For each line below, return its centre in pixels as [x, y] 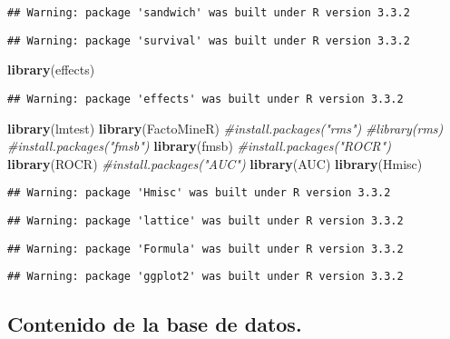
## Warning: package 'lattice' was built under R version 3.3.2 [205, 221]
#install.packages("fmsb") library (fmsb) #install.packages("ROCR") [199, 146]
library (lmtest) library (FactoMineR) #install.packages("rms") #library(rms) [225, 128]
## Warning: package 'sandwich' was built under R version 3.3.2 [209, 13]
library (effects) [51, 70]
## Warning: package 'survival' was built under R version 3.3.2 [209, 40]
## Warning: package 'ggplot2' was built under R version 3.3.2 [205, 277]
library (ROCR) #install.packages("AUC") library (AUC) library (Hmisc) [215, 163]
